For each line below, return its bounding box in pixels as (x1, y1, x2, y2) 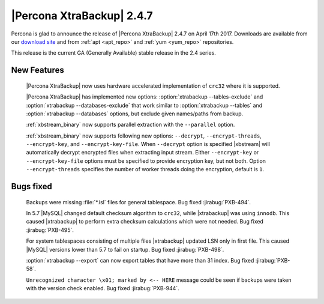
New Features (11, 65, 64, 75)
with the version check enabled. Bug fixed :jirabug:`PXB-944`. (26, 285, 179, 292)
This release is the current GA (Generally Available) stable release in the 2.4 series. (11, 49, 216, 56)
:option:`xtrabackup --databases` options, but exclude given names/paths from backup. (26, 110, 244, 117)
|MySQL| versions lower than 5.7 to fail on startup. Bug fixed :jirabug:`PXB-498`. (26, 246, 224, 253)
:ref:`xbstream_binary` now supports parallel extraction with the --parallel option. (26, 121, 235, 129)
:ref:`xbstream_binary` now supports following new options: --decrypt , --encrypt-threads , (26, 132, 262, 139)
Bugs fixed (11, 181, 52, 192)
